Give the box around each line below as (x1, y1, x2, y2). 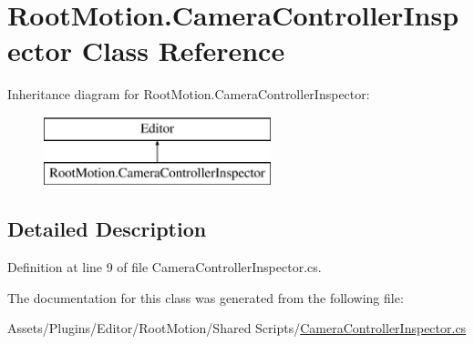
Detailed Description (7, 215, 207, 243)
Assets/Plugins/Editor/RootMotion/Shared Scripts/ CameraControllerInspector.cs (7, 319, 467, 338)
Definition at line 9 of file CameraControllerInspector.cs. (7, 258, 322, 277)
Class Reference (81, 32, 285, 69)
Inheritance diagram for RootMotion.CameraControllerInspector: (7, 85, 370, 104)
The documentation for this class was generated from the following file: (7, 288, 404, 307)
